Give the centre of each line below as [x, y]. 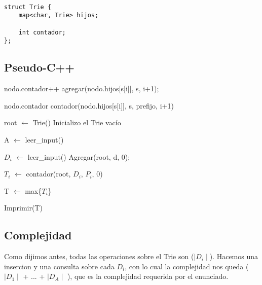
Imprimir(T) [23, 208]
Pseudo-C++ [40, 67]
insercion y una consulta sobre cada [59, 266]
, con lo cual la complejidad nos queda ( [187, 266]
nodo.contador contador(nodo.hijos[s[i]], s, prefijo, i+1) [89, 105]
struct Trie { [28, 7]
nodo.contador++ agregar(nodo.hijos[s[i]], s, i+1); [82, 88]
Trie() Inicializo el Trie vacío [77, 122]
